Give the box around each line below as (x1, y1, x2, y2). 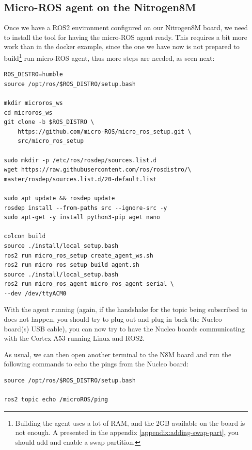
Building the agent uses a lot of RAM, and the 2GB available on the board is (15, 417, 245, 428)
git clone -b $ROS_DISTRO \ (4, 119, 94, 126)
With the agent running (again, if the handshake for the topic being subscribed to (4, 304, 248, 314)
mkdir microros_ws (4, 100, 63, 107)
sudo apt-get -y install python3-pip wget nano (4, 214, 160, 221)
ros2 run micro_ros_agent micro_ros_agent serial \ (4, 280, 174, 288)
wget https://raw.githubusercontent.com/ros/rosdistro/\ (4, 166, 191, 173)
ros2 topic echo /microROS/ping (4, 396, 108, 403)
